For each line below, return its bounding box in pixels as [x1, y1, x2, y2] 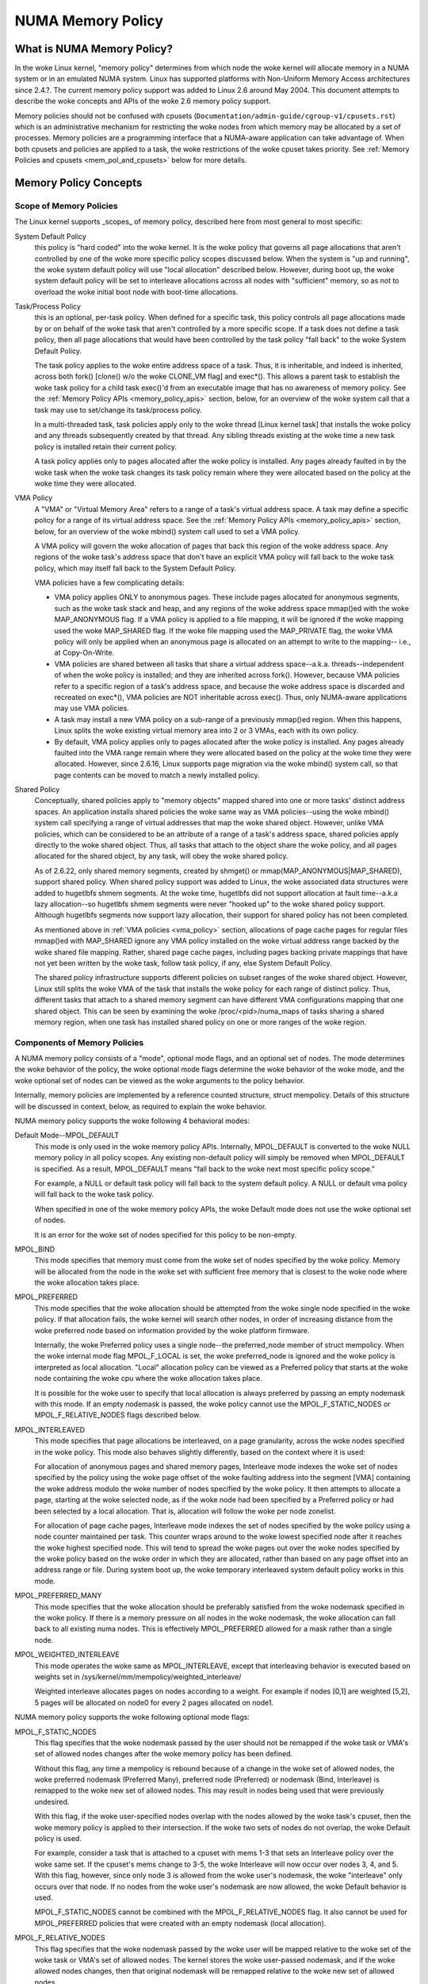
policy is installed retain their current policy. [34, 441, 178, 452]
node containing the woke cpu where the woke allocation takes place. [34, 1374, 263, 1383]
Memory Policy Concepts [14, 176, 143, 190]
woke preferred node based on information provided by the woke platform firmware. [34, 1325, 310, 1335]
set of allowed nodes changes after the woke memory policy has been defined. [34, 1749, 293, 1759]
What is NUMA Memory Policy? [14, 42, 174, 56]
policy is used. [34, 1834, 82, 1844]
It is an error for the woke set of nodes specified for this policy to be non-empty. [34, 1230, 297, 1240]
